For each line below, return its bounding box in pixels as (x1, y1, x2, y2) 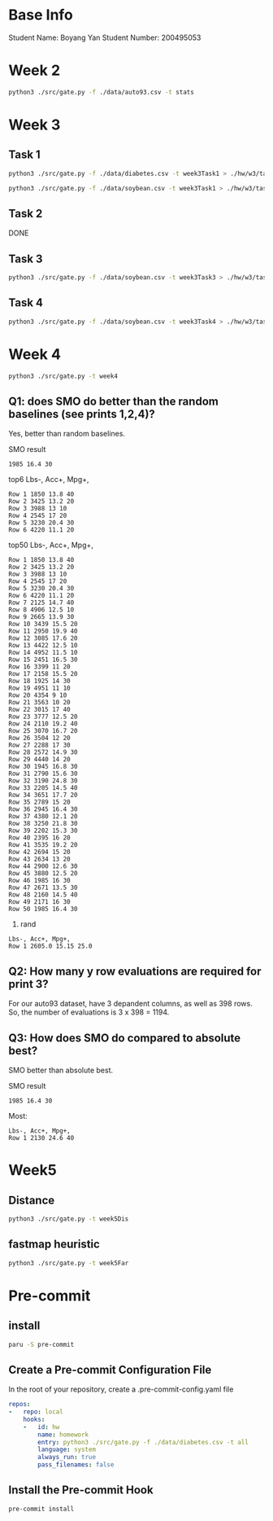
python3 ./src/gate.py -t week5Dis (8, 1215, 129, 1223)
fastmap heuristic (8, 1238, 100, 1251)
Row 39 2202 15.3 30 (8, 826, 79, 835)
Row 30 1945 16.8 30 (8, 763, 79, 771)
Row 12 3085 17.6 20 (8, 634, 79, 642)
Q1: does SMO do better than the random (8, 394, 219, 408)
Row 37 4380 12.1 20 (8, 813, 79, 821)
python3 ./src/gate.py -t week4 (8, 372, 118, 380)
